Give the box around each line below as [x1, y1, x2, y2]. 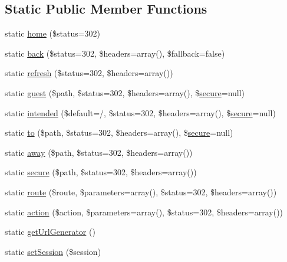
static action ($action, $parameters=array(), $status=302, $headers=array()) [5, 205, 283, 218]
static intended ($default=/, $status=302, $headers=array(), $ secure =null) [5, 106, 276, 119]
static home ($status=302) [5, 27, 101, 40]
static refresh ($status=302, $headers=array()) [5, 67, 173, 79]
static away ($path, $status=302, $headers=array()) [5, 146, 193, 158]
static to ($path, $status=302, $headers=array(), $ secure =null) [5, 126, 233, 139]
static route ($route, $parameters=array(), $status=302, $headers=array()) [5, 185, 277, 198]
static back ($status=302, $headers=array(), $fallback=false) [5, 47, 225, 59]
